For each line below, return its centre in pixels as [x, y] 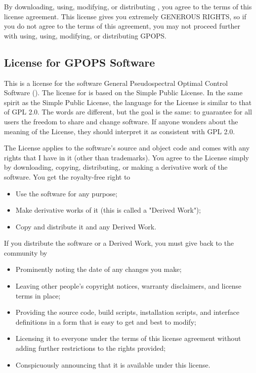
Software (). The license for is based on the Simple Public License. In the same [123, 93]
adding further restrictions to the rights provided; [90, 348]
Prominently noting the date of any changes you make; [99, 269]
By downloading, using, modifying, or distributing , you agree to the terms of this [128, 6]
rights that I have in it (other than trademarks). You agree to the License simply [127, 157]
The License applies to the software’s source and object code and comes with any [127, 148]
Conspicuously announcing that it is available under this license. [113, 364]
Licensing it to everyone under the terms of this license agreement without [128, 338]
